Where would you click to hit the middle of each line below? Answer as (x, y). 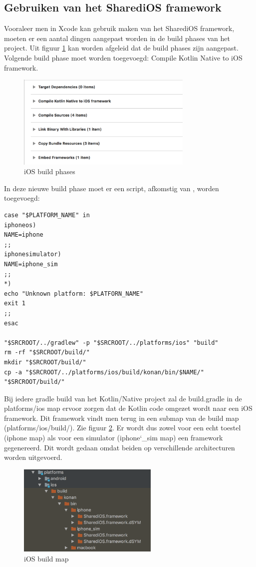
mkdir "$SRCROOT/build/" (45, 362)
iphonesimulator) (33, 254)
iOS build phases (50, 171)
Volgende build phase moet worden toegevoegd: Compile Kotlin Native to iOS (123, 57)
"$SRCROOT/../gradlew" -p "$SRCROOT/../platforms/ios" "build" (111, 343)
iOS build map (46, 558)
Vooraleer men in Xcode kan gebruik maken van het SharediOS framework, (119, 28)
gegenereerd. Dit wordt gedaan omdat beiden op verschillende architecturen (120, 447)
